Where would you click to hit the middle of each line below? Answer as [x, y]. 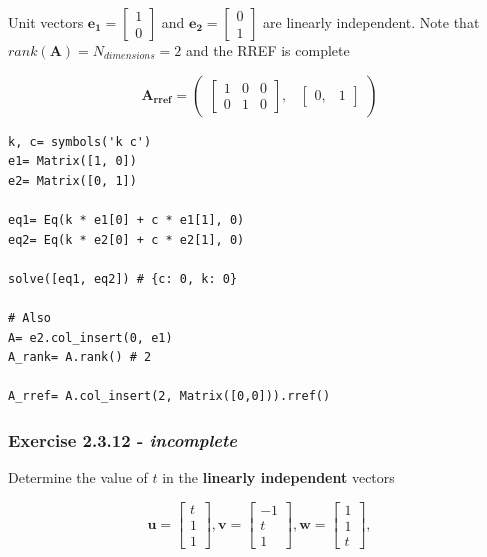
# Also [29, 317]
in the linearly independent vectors [278, 477]
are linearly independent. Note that [371, 22]
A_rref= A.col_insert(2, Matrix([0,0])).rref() [169, 396]
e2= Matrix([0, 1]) [72, 180]
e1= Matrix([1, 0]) [72, 161]
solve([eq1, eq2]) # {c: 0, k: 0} [123, 278]
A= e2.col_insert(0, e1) [90, 337]
